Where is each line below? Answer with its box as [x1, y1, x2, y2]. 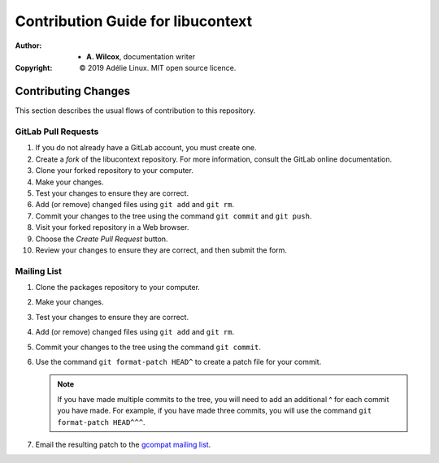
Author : [15, 41, 42, 50]
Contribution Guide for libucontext [15, 12, 252, 30]
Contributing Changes [15, 84, 130, 98]
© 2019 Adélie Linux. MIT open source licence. [79, 63, 237, 73]
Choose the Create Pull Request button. [35, 234, 168, 244]
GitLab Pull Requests [15, 126, 99, 137]
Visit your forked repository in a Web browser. [35, 223, 189, 232]
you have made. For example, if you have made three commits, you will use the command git [57, 406, 372, 416]
